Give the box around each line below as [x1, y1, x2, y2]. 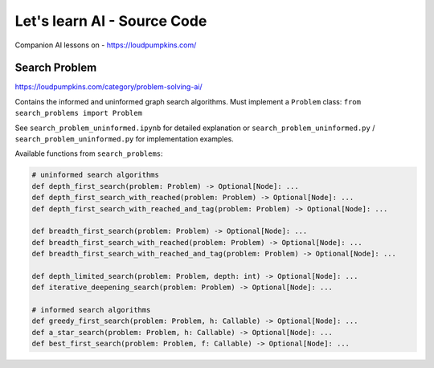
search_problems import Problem [14, 108, 142, 118]
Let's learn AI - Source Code [14, 12, 207, 30]
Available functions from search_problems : [14, 149, 164, 158]
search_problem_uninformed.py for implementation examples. [14, 134, 235, 144]
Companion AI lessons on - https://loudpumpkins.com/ [14, 40, 197, 50]
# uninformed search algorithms [31, 170, 160, 180]
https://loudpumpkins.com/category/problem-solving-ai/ [14, 82, 203, 92]
